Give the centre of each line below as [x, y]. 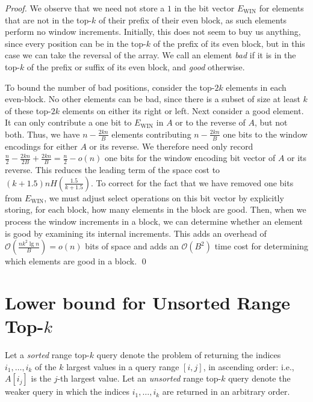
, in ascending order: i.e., [249, 366]
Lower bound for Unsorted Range [148, 302]
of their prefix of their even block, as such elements [193, 20]
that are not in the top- [48, 20]
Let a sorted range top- [47, 355]
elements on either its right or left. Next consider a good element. [183, 110]
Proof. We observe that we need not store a [85, 8]
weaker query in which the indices [67, 391]
